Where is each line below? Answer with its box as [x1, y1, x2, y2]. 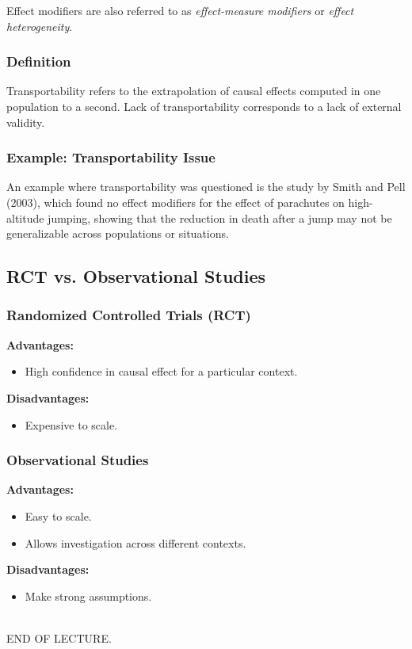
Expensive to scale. [25, 416, 118, 433]
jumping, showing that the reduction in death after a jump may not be [48, 209, 392, 226]
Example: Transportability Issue [6, 147, 216, 167]
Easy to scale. [25, 507, 92, 524]
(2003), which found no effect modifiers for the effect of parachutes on [6, 194, 345, 210]
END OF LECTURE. [6, 629, 112, 646]
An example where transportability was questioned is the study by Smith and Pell [6, 178, 406, 195]
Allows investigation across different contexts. [25, 534, 246, 551]
